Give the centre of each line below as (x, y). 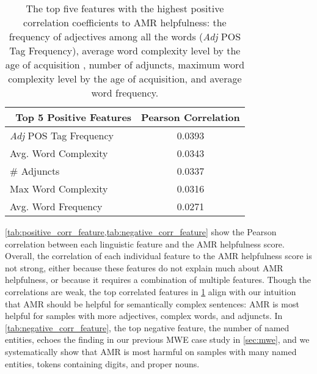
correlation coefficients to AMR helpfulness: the (125, 22)
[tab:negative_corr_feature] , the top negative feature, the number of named (147, 327)
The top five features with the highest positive (125, 8)
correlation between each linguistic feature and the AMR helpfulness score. (145, 244)
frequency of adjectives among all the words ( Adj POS (125, 36)
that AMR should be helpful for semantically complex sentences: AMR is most (152, 303)
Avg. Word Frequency (56, 206)
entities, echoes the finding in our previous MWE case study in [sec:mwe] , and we (157, 339)
